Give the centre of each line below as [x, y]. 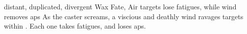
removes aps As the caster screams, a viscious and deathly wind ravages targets [124, 16]
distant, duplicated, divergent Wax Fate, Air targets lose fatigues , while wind [120, 6]
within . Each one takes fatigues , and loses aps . [75, 26]
